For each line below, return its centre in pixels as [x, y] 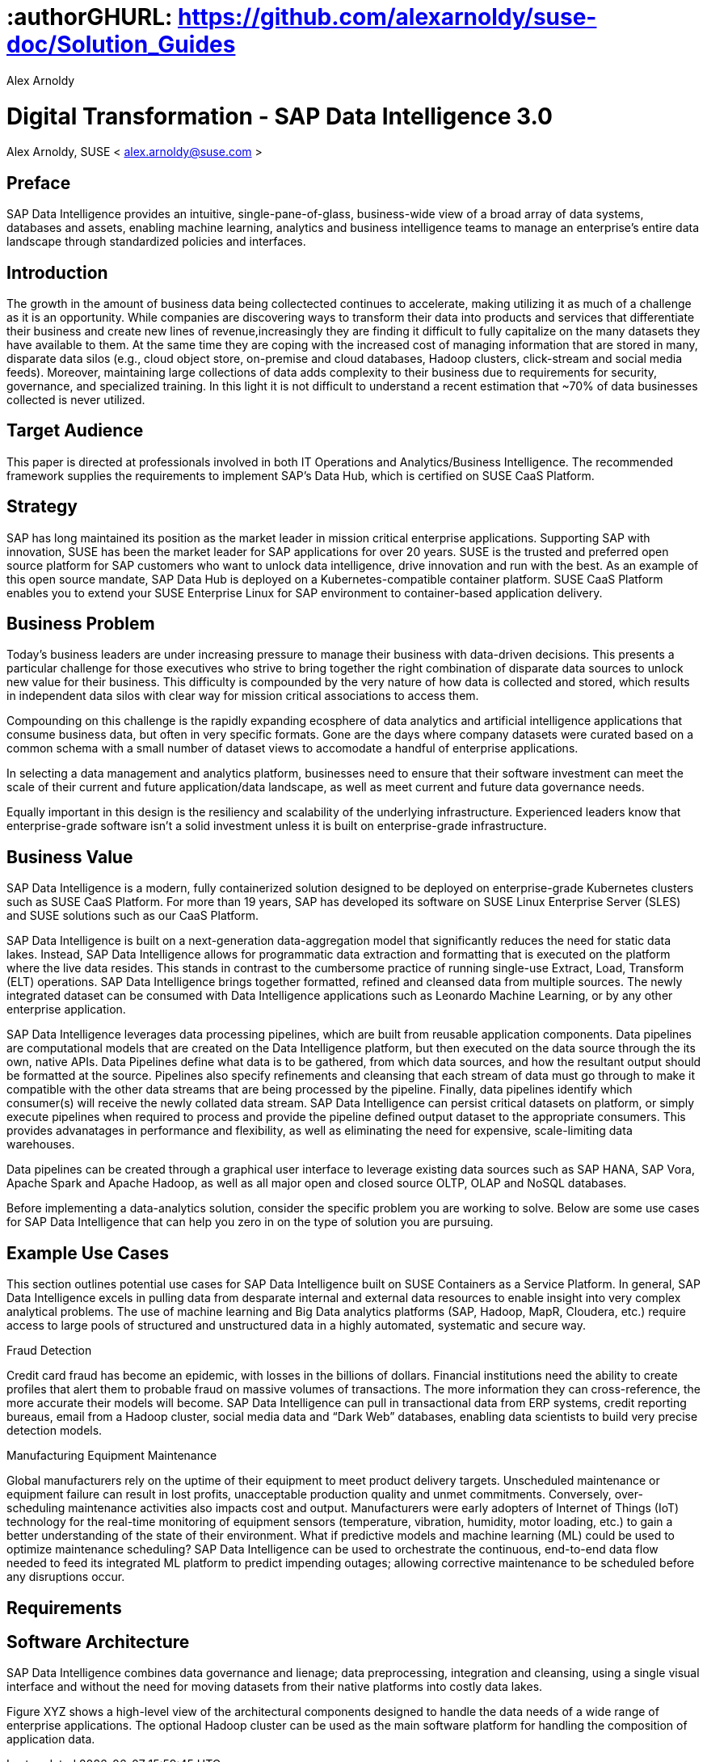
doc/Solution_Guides [121, 44]
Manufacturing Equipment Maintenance [112, 1456]
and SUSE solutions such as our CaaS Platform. [133, 916]
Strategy [42, 507]
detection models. [55, 1431]
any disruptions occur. [66, 1577]
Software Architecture [98, 1642]
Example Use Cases [88, 1253]
